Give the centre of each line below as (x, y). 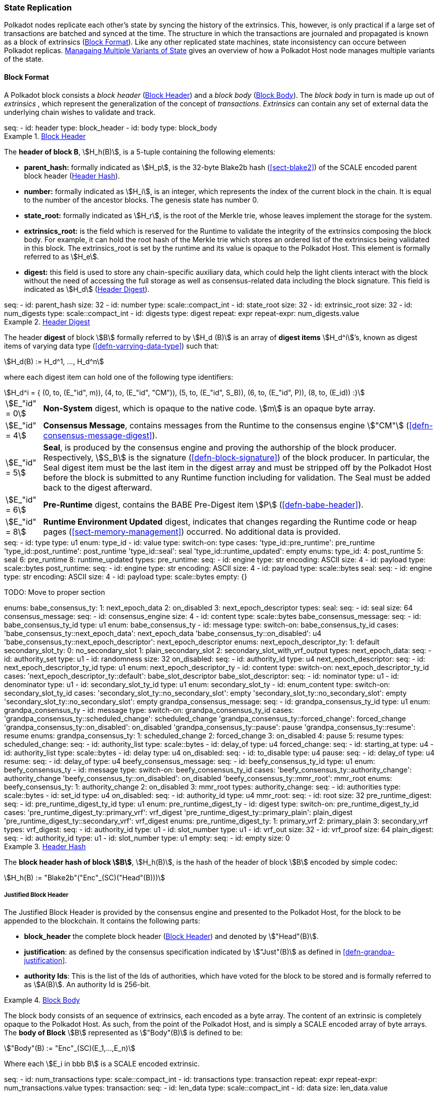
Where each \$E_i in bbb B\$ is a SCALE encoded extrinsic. (102, 1064)
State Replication (38, 8)
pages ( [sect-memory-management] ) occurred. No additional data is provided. (192, 531)
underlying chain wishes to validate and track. (80, 112)
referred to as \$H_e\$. (62, 256)
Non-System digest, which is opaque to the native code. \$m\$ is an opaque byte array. (209, 408)
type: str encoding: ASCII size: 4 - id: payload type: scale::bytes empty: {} (126, 576)
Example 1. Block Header (45, 136)
